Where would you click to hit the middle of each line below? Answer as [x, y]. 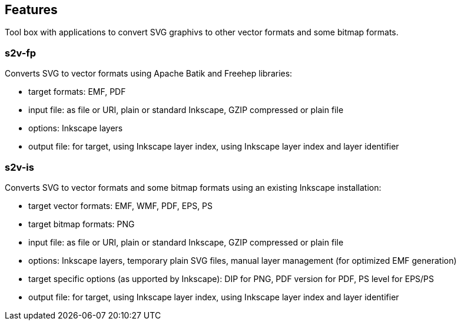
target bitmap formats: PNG [82, 224]
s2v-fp [21, 53]
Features [31, 10]
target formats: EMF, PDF [77, 92]
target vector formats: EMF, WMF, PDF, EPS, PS [121, 205]
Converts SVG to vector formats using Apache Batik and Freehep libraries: [149, 74]
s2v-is [19, 167]
